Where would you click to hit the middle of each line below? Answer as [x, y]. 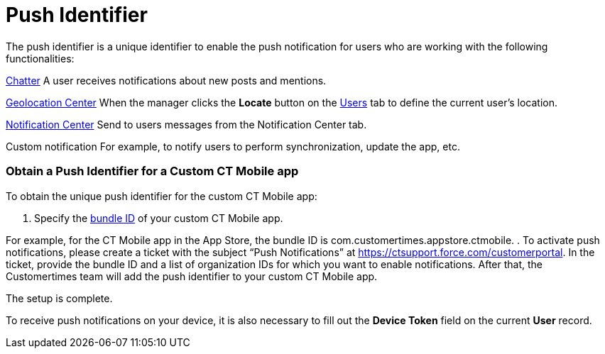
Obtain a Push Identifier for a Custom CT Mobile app [152, 171]
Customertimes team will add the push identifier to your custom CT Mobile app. [192, 276]
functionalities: [40, 58]
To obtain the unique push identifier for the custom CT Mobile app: [162, 196]
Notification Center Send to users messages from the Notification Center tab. [186, 124]
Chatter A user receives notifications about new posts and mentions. [166, 80]
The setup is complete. [59, 298]
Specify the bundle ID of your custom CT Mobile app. [159, 218]
